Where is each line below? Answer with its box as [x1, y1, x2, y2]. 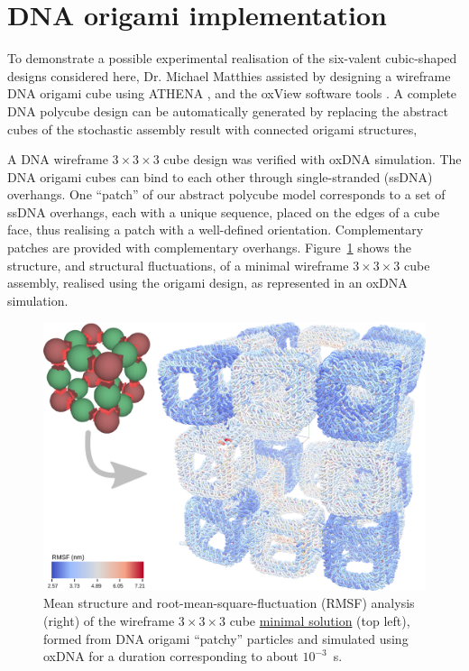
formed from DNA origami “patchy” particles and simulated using [43, 629, 409, 648]
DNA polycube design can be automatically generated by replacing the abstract [7, 101, 448, 120]
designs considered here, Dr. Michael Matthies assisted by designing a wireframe [7, 66, 451, 85]
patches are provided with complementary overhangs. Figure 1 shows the [7, 238, 411, 257]
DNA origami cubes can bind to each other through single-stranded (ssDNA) [7, 167, 433, 186]
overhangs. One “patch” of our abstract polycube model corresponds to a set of [7, 185, 446, 204]
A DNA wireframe [7, 150, 108, 169]
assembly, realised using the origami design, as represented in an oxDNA [7, 273, 408, 292]
